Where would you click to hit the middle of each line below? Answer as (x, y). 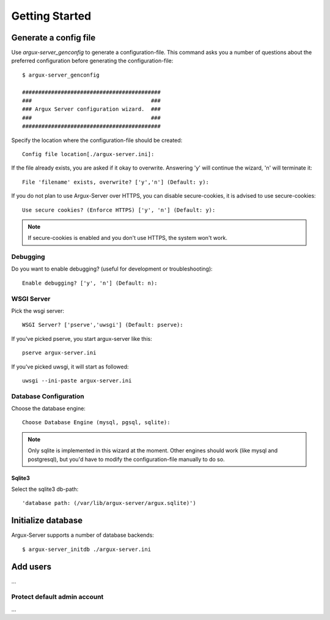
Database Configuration (48, 396)
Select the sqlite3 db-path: (45, 489)
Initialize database (47, 521)
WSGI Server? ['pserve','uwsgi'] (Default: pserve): (103, 325)
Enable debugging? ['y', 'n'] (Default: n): (90, 283)
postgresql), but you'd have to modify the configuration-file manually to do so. (127, 459)
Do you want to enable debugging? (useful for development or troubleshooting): (112, 269)
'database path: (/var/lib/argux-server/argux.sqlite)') (109, 503)
